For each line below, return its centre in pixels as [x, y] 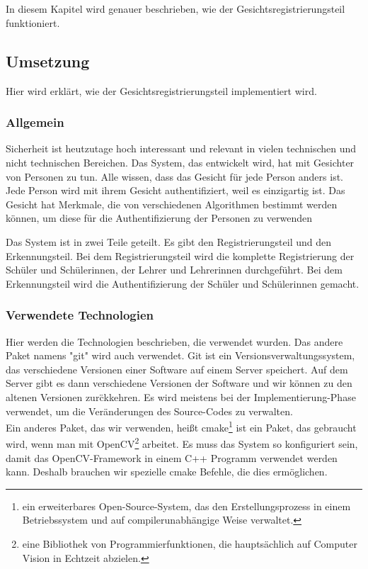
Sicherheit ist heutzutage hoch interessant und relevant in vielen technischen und [181, 148]
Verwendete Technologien [80, 315]
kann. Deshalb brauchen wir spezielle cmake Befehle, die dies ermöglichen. [167, 472]
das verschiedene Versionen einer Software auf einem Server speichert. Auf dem [177, 369]
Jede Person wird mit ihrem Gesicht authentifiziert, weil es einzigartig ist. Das [176, 190]
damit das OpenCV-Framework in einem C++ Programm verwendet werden [172, 457]
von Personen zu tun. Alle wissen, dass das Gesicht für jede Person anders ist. [174, 176]
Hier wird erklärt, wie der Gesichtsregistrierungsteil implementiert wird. [161, 90]
